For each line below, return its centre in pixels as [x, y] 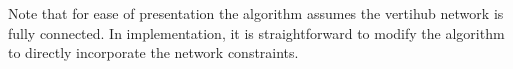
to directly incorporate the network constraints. [153, 52]
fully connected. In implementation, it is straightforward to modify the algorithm [256, 32]
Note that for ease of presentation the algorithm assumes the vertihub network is [256, 13]
